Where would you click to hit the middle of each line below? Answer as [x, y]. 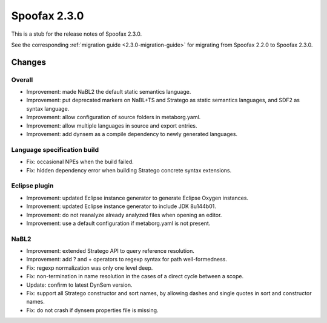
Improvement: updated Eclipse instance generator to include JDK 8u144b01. [121, 206]
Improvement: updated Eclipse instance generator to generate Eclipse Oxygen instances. [137, 198]
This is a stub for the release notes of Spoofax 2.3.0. [77, 34]
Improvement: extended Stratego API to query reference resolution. [111, 251]
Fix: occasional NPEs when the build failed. [80, 162]
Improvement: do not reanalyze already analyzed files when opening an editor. [124, 215]
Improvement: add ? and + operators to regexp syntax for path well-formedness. [127, 259]
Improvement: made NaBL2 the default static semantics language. [109, 92]
